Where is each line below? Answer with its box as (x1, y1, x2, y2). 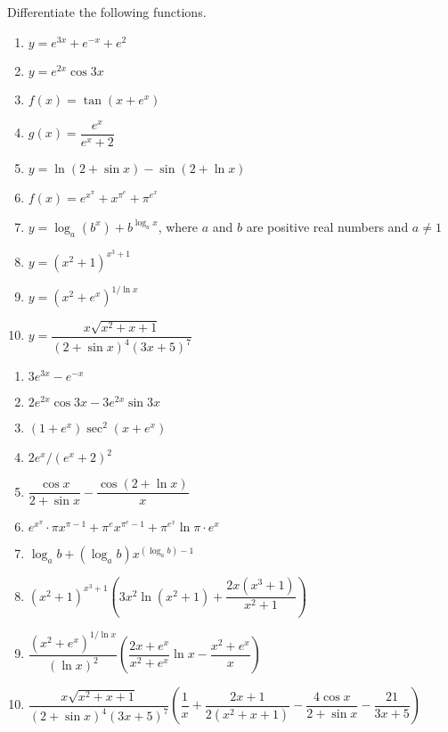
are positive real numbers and (246, 217, 409, 235)
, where (158, 217, 199, 235)
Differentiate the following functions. (7, 3, 207, 21)
